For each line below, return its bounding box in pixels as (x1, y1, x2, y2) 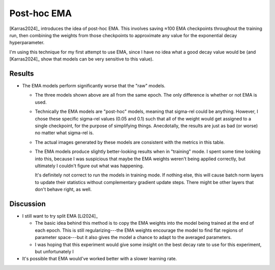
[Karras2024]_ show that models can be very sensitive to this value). (9, 56, 154, 62)
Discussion (9, 199, 46, 208)
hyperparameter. (9, 40, 45, 46)
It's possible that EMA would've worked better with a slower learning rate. (22, 256, 177, 262)
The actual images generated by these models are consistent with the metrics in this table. (35, 139, 225, 145)
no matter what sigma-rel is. (35, 130, 94, 136)
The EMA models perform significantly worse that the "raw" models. (22, 83, 166, 89)
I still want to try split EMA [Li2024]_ (22, 213, 98, 219)
